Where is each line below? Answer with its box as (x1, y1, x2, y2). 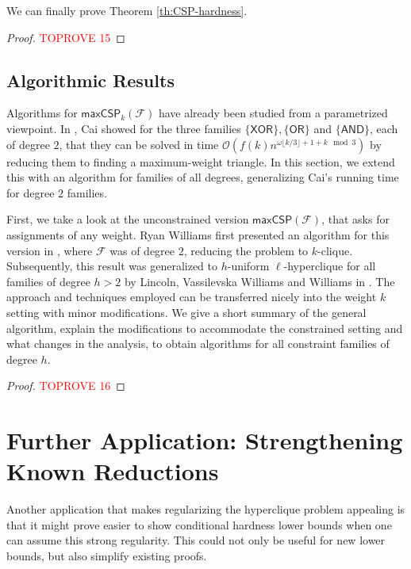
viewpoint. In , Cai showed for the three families (6, 120, 241, 136)
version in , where (6, 242, 93, 258)
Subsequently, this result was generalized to (6, 258, 217, 274)
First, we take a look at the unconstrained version (6, 211, 249, 227)
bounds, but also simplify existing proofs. (6, 547, 207, 563)
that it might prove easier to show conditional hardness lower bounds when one (6, 516, 392, 533)
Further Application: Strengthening (6, 424, 403, 456)
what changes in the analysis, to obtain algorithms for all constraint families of (6, 335, 390, 352)
